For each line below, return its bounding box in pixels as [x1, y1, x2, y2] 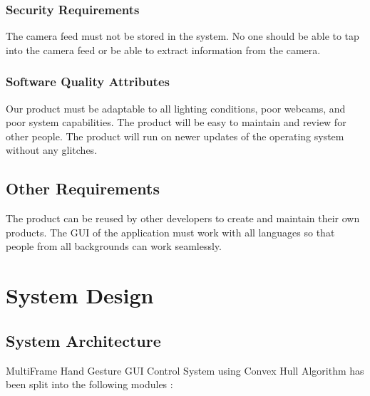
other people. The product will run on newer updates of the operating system [6, 128, 344, 143]
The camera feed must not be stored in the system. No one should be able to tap [6, 28, 359, 43]
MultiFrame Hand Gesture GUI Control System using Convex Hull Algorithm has [6, 363, 364, 377]
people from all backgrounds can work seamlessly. [6, 239, 222, 254]
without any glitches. [6, 142, 98, 157]
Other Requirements [6, 177, 160, 199]
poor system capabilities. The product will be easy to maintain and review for [6, 115, 346, 130]
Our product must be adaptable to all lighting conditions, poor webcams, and [6, 100, 346, 115]
